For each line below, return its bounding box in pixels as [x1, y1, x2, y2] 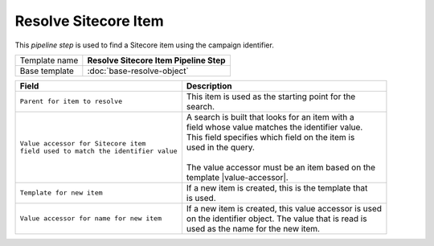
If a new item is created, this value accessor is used [186, 203, 382, 214]
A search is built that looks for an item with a [186, 111, 355, 122]
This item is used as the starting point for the [186, 91, 356, 102]
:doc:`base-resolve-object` [87, 65, 189, 76]
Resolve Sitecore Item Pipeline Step [87, 55, 226, 66]
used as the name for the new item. [186, 223, 321, 234]
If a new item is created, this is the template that [186, 182, 368, 193]
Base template [19, 65, 74, 76]
